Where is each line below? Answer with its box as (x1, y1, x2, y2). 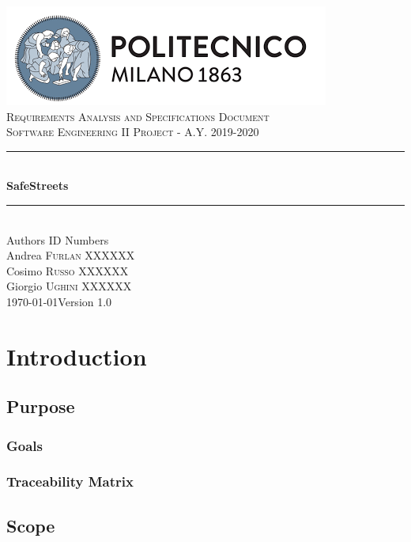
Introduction (6, 339, 147, 372)
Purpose (6, 394, 75, 419)
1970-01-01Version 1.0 (6, 293, 112, 309)
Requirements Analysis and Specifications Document (6, 108, 270, 124)
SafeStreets (6, 177, 69, 194)
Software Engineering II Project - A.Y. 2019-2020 (6, 123, 259, 140)
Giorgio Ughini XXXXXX (6, 278, 132, 294)
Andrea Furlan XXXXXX (6, 247, 135, 263)
